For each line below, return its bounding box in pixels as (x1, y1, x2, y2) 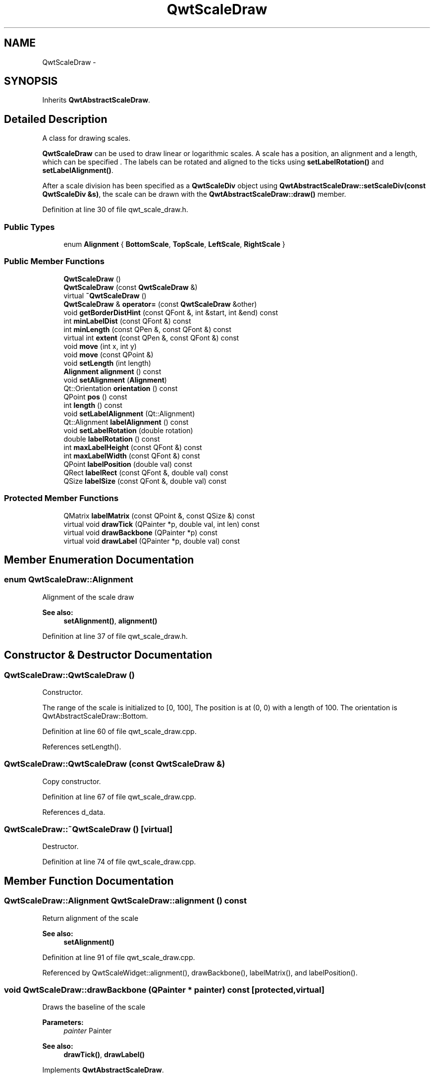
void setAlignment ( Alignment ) (63, 375, 167, 384)
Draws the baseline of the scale (42, 1003, 146, 1012)
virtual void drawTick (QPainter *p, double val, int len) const (63, 519, 260, 528)
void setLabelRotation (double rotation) (63, 426, 193, 435)
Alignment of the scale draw (42, 592, 134, 601)
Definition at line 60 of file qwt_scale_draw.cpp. (42, 727, 197, 736)
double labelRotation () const (63, 434, 160, 443)
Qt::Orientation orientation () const (63, 384, 178, 393)
